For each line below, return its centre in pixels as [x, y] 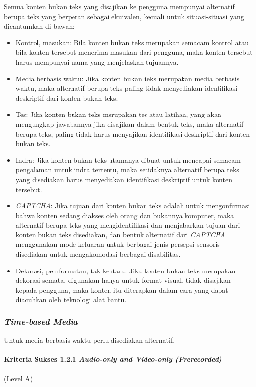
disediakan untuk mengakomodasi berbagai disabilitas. [98, 254]
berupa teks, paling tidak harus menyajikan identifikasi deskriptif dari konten [133, 134]
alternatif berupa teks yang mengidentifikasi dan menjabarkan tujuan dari [128, 225]
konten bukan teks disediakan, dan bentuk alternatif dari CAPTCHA [120, 234]
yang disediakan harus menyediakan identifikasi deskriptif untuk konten [124, 179]
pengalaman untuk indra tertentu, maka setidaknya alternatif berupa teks [127, 170]
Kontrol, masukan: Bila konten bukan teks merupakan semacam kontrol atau [132, 42]
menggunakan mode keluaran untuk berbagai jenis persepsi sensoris [118, 244]
